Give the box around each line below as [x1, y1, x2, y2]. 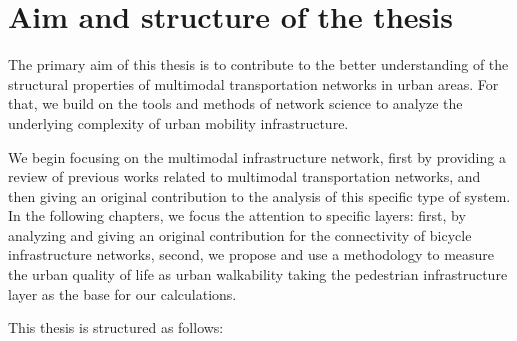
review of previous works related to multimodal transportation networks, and [8, 166, 481, 187]
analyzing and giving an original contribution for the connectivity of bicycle [8, 224, 472, 245]
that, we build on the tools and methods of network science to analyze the [8, 93, 463, 114]
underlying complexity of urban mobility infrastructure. [8, 112, 349, 133]
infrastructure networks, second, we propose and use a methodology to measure [8, 244, 495, 265]
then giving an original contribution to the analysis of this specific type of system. [8, 185, 511, 206]
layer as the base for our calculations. [8, 283, 237, 304]
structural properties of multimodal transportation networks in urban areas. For [8, 73, 499, 94]
